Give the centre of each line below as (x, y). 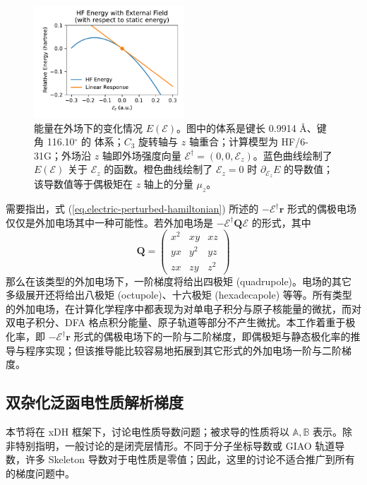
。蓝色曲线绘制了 (293, 155)
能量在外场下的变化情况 (88, 127)
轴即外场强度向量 (142, 155)
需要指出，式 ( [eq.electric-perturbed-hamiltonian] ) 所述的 (132, 209)
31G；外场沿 (62, 155)
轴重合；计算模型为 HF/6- (248, 142)
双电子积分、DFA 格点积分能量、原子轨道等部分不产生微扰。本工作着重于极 (181, 322)
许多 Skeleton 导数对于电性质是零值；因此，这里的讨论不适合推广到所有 (190, 459)
